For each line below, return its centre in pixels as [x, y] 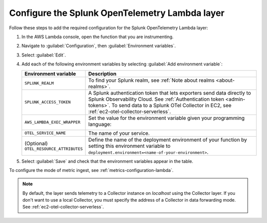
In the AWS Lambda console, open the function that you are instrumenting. [98, 37]
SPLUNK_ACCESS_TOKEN [48, 102]
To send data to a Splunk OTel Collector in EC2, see [172, 105]
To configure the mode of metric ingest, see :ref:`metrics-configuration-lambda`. [91, 170]
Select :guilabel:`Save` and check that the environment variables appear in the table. [107, 161]
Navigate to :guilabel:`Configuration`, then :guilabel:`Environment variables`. [99, 46]
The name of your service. [119, 133]
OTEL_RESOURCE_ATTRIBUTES [54, 149]
